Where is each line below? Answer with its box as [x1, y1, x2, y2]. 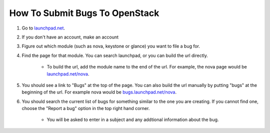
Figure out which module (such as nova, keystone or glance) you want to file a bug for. [21, 43, 200, 49]
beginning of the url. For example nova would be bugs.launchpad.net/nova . [21, 89, 177, 95]
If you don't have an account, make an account [21, 34, 119, 40]
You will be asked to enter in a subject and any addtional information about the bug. [46, 116, 219, 122]
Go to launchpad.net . [21, 25, 65, 31]
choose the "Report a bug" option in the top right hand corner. [21, 105, 150, 111]
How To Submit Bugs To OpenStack [9, 7, 159, 18]
